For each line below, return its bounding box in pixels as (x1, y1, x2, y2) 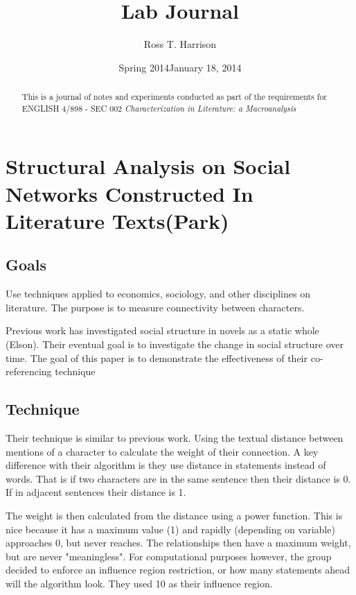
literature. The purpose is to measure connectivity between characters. (6, 300, 305, 314)
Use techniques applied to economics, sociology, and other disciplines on (6, 286, 310, 301)
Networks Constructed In (6, 179, 253, 207)
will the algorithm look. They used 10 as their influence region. (6, 576, 273, 590)
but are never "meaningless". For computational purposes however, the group (6, 549, 332, 563)
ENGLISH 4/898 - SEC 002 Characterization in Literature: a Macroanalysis (21, 102, 296, 114)
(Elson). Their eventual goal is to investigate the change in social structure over (6, 336, 344, 351)
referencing (6, 364, 52, 379)
